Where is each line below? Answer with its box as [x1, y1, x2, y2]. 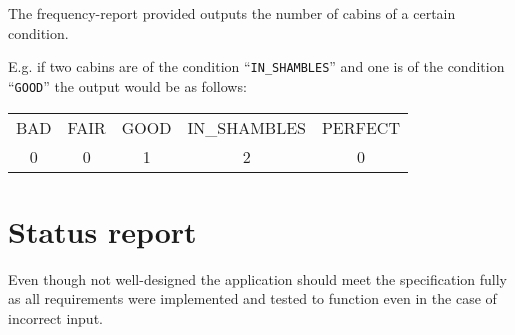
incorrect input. [8, 307, 103, 328]
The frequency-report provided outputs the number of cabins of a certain [8, 3, 456, 23]
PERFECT [321, 115, 400, 139]
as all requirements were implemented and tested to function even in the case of [8, 288, 497, 309]
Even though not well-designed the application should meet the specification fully [8, 268, 508, 289]
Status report [8, 210, 197, 251]
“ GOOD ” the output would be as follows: [8, 75, 247, 96]
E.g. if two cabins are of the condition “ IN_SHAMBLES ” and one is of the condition [8, 56, 505, 77]
